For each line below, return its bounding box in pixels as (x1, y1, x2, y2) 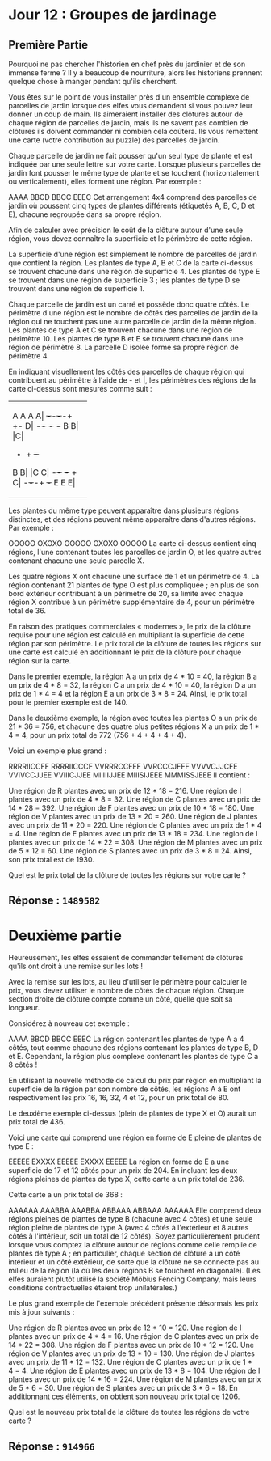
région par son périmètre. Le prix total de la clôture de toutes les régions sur (8, 639, 262, 648)
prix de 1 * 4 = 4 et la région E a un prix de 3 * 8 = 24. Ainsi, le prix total (8, 689, 248, 698)
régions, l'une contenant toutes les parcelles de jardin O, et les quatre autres (8, 548, 262, 557)
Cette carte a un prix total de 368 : (8, 1190, 123, 1200)
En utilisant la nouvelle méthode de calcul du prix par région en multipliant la (8, 1076, 262, 1086)
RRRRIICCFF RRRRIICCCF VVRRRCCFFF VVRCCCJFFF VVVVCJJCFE (8, 762, 238, 771)
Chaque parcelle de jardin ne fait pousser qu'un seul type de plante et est (8, 151, 252, 160)
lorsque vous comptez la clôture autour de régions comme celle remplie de (8, 1240, 258, 1250)
